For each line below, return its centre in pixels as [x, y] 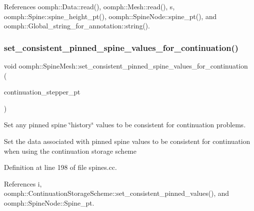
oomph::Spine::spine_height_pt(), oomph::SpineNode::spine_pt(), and [110, 16]
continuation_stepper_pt [42, 92]
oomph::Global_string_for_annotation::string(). [77, 26]
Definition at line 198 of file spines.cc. [60, 167]
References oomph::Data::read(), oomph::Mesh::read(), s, [89, 6]
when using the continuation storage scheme [70, 151]
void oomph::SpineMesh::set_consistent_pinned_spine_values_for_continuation [126, 66]
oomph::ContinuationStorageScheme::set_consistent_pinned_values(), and [117, 193]
